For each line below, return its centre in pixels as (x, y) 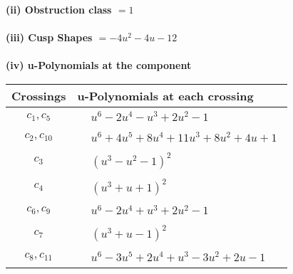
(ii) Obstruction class (59, 9)
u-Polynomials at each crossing (165, 95)
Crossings (39, 95)
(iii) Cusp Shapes (49, 37)
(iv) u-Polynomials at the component (99, 65)
